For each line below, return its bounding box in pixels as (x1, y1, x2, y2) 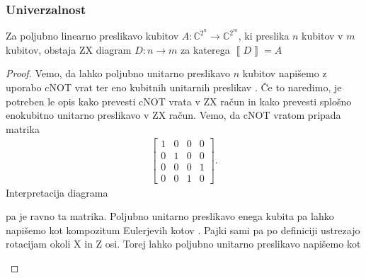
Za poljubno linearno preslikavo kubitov (6, 28, 179, 43)
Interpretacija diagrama (6, 185, 108, 199)
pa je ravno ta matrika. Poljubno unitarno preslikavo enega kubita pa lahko (6, 209, 334, 224)
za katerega (181, 42, 230, 57)
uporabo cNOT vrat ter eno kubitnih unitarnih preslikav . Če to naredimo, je (6, 80, 342, 95)
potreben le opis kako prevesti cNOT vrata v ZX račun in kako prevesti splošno (6, 93, 352, 108)
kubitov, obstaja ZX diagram (6, 42, 132, 57)
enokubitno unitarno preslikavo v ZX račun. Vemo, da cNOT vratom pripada (6, 108, 341, 122)
